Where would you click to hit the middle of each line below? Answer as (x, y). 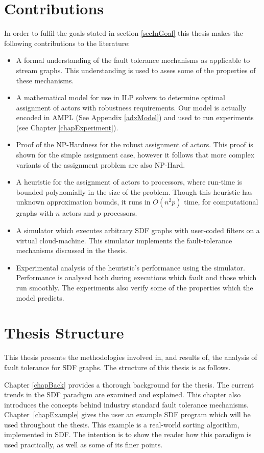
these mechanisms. (45, 80)
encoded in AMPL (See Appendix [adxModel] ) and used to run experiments (135, 117)
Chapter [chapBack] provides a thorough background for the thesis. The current (129, 384)
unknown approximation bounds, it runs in (83, 202)
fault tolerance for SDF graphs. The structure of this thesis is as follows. (117, 367)
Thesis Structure (64, 333)
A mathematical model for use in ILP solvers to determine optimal (121, 97)
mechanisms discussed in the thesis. (71, 250)
